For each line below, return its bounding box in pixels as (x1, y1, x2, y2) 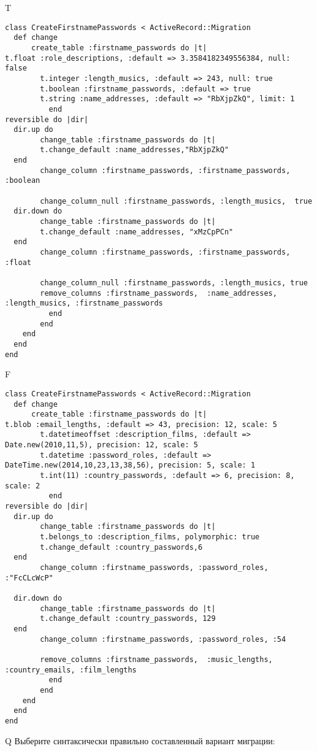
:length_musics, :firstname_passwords (5, 299, 163, 308)
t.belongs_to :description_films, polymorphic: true (40, 533, 260, 542)
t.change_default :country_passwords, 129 (40, 614, 216, 623)
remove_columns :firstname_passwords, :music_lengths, (40, 655, 273, 664)
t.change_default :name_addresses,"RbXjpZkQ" (40, 145, 229, 155)
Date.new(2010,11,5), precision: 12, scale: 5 (5, 441, 198, 450)
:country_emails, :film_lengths (5, 665, 137, 674)
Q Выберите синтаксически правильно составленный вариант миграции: (5, 734, 275, 747)
